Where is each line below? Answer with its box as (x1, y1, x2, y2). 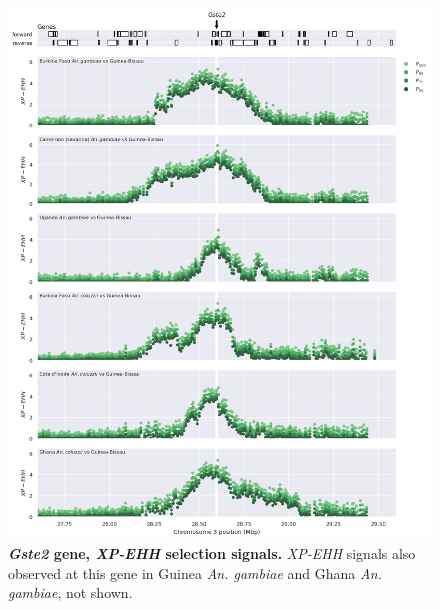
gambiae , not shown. (8, 582, 133, 603)
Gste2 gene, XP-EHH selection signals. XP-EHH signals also (8, 543, 416, 564)
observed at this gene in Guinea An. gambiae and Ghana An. (8, 562, 382, 583)
